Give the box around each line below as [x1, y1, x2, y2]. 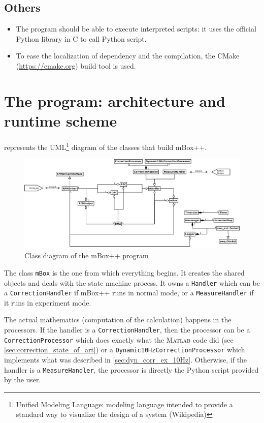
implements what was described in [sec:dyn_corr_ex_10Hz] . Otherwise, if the [4, 354, 247, 365]
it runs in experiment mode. [4, 297, 91, 308]
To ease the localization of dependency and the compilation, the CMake [16, 50, 240, 61]
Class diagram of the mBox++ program [24, 250, 149, 261]
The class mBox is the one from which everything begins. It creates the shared [4, 267, 245, 278]
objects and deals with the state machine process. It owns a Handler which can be [4, 277, 260, 288]
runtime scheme [4, 110, 117, 131]
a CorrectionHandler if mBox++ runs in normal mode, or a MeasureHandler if [4, 287, 254, 298]
